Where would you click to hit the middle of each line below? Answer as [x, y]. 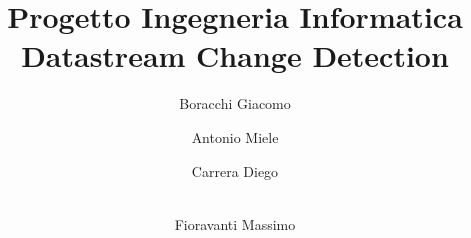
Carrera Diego [235, 170]
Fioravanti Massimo [235, 223]
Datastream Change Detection [235, 55]
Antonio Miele [235, 136]
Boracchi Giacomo [235, 103]
